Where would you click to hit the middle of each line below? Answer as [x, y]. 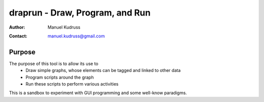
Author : [17, 27]
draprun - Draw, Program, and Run [80, 13]
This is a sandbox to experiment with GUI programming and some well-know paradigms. [98, 93]
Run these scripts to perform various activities [72, 84]
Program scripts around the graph [60, 77]
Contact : [18, 36]
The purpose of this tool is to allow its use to [54, 64]
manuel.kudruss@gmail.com [76, 36]
